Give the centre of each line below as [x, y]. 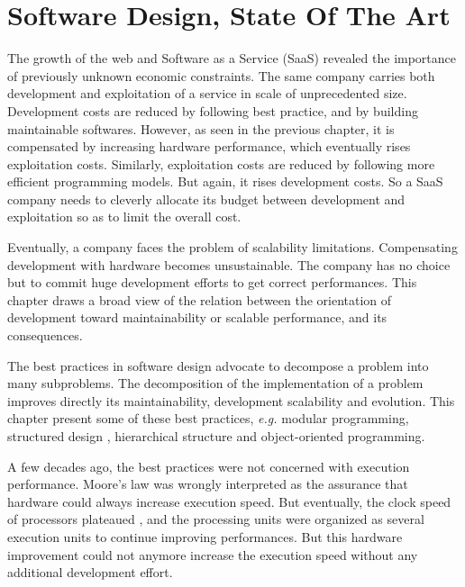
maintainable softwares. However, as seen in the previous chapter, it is [201, 128]
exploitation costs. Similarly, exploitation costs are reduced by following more [221, 163]
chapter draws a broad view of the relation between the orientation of [200, 299]
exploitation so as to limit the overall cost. [124, 217]
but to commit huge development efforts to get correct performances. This [212, 282]
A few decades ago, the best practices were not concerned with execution [209, 466]
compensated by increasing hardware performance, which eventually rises [209, 146]
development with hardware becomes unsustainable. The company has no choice [229, 264]
